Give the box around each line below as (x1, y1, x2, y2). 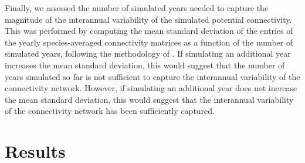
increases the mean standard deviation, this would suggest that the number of (5, 58, 285, 71)
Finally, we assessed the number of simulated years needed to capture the (5, 2, 269, 13)
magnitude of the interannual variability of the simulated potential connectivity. (5, 13, 292, 25)
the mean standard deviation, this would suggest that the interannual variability (5, 93, 294, 105)
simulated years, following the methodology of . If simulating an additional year (5, 47, 291, 60)
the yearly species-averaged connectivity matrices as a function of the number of (5, 36, 293, 48)
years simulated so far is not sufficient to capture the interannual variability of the (5, 70, 300, 82)
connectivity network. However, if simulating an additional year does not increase (5, 82, 297, 94)
